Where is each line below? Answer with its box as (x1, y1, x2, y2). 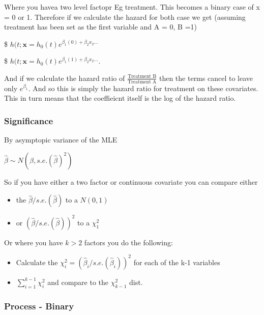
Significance (4, 114, 53, 127)
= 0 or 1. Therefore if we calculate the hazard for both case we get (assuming (4, 11, 246, 22)
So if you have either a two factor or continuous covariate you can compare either (4, 176, 258, 187)
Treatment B (128, 74, 157, 79)
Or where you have (4, 237, 63, 247)
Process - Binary (4, 299, 74, 312)
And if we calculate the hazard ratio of (4, 72, 125, 83)
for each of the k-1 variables (133, 256, 220, 267)
